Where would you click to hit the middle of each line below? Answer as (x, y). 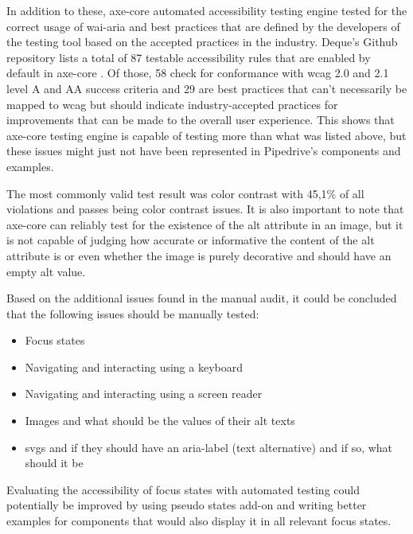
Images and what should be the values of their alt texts (160, 421)
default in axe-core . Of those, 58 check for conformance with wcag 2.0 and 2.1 (198, 73)
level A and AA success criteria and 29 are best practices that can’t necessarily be (207, 88)
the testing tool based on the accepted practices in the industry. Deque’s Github (202, 42)
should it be (54, 463)
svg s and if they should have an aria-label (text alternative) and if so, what (209, 447)
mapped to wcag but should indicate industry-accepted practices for (172, 104)
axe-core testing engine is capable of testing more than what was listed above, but (206, 135)
